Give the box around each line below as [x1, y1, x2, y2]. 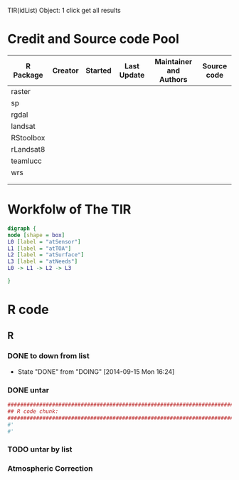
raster [11, 86, 31, 96]
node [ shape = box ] [7, 231, 65, 239]
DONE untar [7, 385, 50, 395]
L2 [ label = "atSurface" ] [7, 251, 84, 259]
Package [13, 70, 44, 80]
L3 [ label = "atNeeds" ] [7, 258, 78, 266]
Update [119, 70, 145, 80]
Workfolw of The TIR [7, 202, 132, 218]
